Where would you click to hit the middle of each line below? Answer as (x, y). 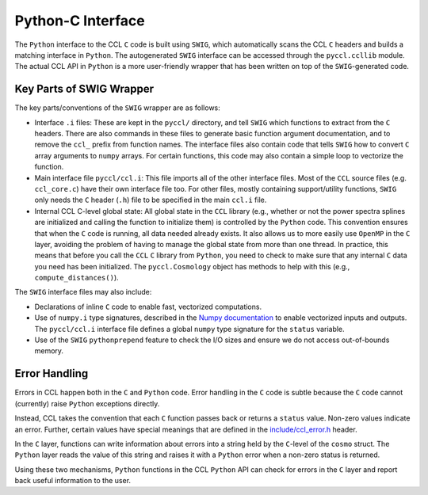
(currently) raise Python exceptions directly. (87, 403)
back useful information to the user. (73, 481)
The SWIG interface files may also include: (83, 292)
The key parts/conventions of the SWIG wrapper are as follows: (118, 108)
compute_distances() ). (76, 278)
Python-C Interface (80, 21)
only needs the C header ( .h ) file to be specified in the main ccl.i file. (151, 200)
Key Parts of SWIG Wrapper (84, 89)
